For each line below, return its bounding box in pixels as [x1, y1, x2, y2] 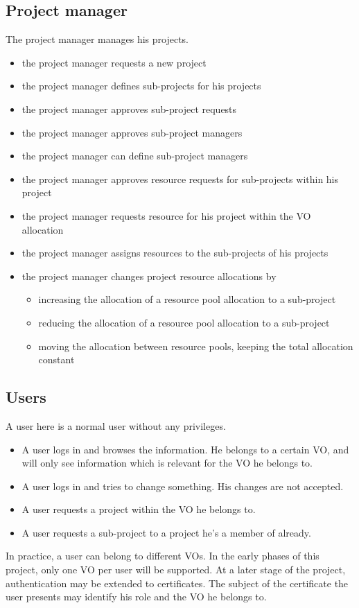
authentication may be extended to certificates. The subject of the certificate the [6, 575, 349, 590]
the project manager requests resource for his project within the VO [21, 208, 311, 223]
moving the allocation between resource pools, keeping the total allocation [38, 338, 353, 353]
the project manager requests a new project [21, 55, 207, 69]
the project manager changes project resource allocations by [21, 268, 277, 283]
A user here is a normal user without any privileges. [6, 418, 226, 433]
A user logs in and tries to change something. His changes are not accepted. [21, 478, 344, 493]
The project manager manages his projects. [6, 32, 189, 46]
